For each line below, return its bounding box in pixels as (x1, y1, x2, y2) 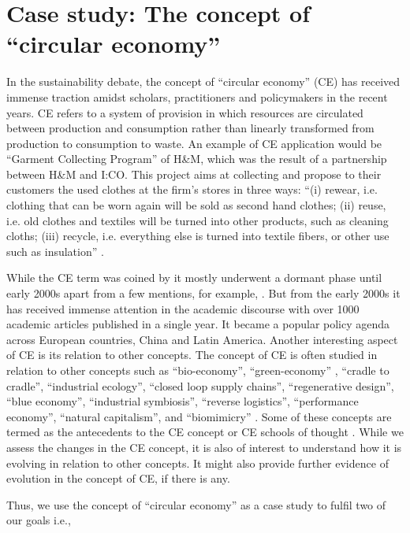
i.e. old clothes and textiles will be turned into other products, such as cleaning (6, 212, 389, 228)
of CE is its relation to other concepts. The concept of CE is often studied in (6, 346, 378, 363)
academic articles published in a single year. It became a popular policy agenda (6, 316, 390, 332)
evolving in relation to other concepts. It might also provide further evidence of (6, 454, 389, 471)
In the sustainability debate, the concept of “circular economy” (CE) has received (6, 73, 401, 90)
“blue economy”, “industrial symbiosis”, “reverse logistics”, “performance (6, 393, 359, 409)
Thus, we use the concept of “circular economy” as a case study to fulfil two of (6, 496, 386, 513)
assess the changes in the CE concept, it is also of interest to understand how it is (6, 439, 402, 455)
